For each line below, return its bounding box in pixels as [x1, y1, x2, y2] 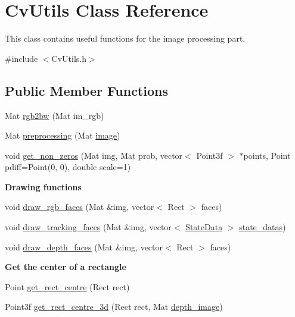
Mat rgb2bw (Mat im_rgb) [5, 109, 104, 121]
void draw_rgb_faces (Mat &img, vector [5, 200, 154, 213]
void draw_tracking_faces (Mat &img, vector [5, 221, 172, 233]
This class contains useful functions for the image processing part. [5, 32, 246, 45]
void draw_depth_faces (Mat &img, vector [5, 240, 163, 253]
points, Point [243, 149, 291, 161]
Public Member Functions [5, 81, 168, 99]
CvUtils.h [51, 52, 86, 64]
